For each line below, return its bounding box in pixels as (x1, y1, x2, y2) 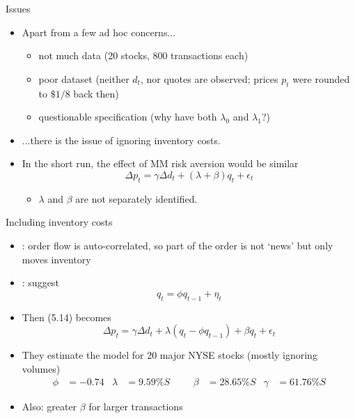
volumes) (22, 361, 61, 376)
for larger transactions (88, 399, 183, 414)
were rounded (292, 71, 350, 86)
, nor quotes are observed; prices (140, 71, 278, 86)
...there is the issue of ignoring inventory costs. (22, 132, 221, 147)
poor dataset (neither (38, 71, 129, 86)
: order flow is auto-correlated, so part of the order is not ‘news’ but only (22, 238, 333, 252)
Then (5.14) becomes (22, 309, 111, 324)
